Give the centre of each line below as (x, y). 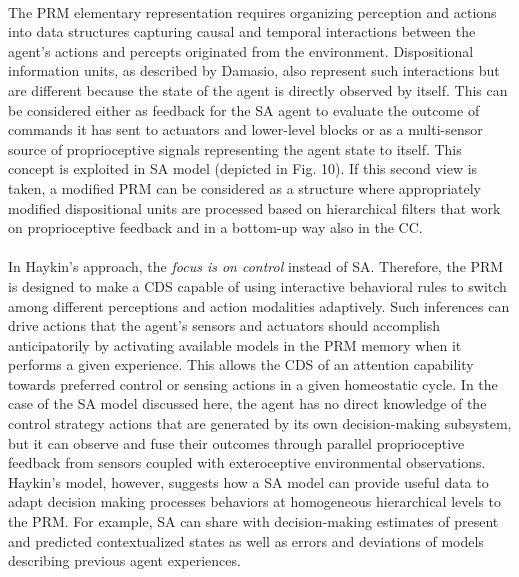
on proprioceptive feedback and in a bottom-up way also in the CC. (215, 227)
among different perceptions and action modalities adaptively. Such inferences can (259, 305)
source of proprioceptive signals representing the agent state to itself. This (235, 148)
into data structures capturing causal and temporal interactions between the (242, 31)
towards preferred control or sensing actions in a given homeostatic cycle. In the (253, 383)
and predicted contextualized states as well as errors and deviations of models (246, 540)
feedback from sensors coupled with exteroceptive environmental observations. (247, 462)
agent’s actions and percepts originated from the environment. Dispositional (241, 50)
